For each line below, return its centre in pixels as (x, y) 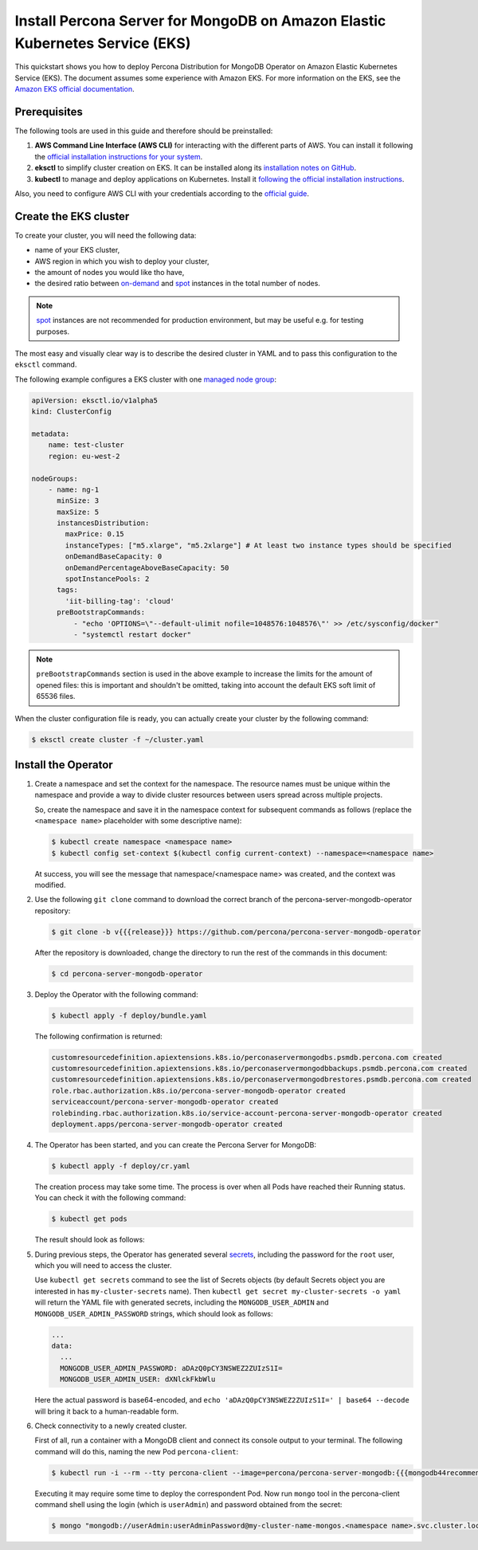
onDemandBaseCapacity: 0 (114, 557)
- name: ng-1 (74, 489)
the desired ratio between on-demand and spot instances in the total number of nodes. (177, 284)
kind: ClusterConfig (71, 412)
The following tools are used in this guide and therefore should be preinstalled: (144, 131)
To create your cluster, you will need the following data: (106, 235)
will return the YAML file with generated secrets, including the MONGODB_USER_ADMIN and (182, 1302)
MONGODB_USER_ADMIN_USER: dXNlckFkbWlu (138, 1379)
